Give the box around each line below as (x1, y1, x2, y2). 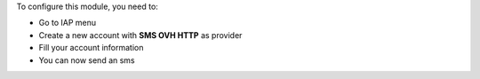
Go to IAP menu (38, 18, 97, 28)
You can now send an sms (38, 54, 135, 66)
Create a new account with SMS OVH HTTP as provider (38, 29, 243, 40)
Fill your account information (38, 43, 144, 53)
